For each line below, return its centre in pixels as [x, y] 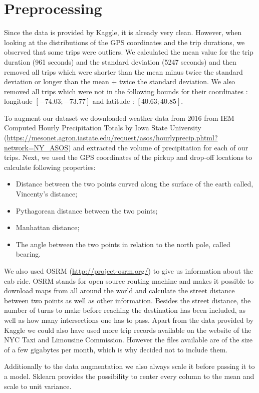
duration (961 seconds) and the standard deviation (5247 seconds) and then [120, 61]
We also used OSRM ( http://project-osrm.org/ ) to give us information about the [128, 271]
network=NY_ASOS [36, 147]
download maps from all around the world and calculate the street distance [119, 290]
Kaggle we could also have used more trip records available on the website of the [128, 330]
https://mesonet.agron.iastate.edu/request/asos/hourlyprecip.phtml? [112, 138]
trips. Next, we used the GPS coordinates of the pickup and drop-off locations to [128, 157]
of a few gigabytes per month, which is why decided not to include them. [116, 349]
